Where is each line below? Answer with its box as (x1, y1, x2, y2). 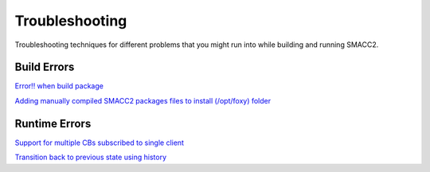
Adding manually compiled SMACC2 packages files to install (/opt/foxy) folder (14, 96, 272, 105)
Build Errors (14, 61, 75, 74)
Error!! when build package (14, 81, 104, 91)
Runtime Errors (14, 116, 92, 131)
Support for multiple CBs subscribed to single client (14, 138, 185, 147)
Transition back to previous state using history (14, 152, 167, 162)
